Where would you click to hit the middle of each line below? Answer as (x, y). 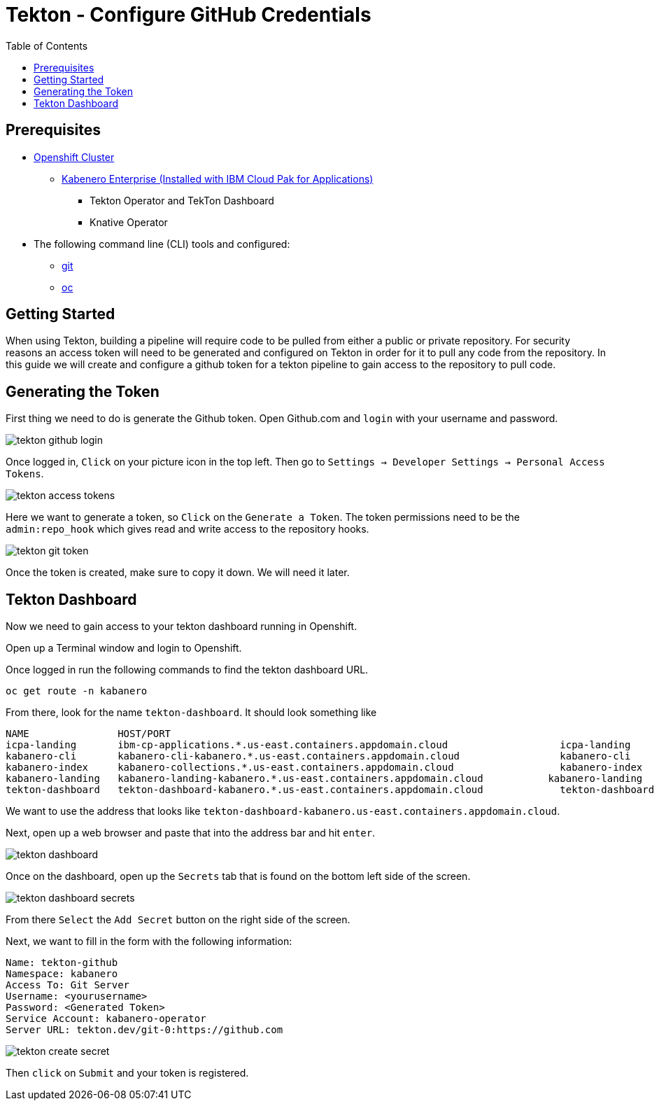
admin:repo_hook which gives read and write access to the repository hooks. (187, 529)
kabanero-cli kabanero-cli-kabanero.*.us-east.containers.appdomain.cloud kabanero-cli (318, 756)
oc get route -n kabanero (77, 691)
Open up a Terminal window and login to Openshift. (124, 648)
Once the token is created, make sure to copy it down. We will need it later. (178, 573)
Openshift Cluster (74, 157)
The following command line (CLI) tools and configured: (162, 244)
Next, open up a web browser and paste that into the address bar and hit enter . (191, 833)
